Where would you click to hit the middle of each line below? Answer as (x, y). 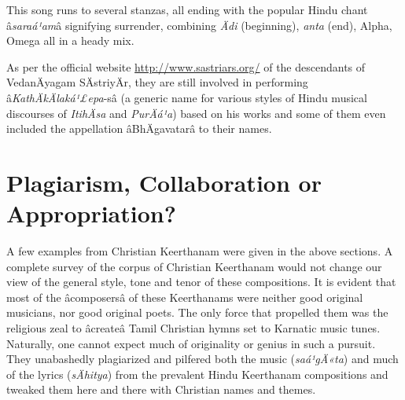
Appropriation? (91, 213)
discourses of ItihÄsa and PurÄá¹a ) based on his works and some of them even (196, 113)
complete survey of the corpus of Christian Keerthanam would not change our (194, 266)
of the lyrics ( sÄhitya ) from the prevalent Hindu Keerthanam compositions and (197, 374)
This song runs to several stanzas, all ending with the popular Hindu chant (187, 9)
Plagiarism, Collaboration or (164, 182)
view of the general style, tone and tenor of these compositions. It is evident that (201, 282)
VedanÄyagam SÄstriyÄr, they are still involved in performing (157, 82)
